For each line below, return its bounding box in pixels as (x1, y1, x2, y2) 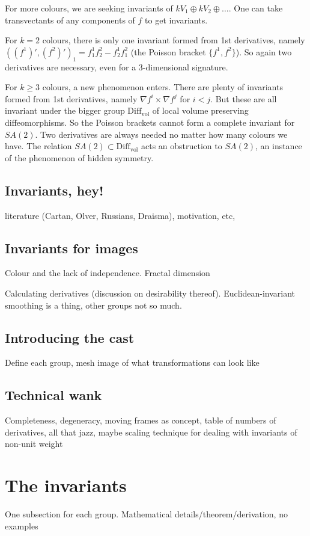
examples (5, 519, 38, 532)
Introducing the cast (5, 328, 135, 347)
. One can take (228, 2, 283, 14)
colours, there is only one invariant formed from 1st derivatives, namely (42, 34, 305, 46)
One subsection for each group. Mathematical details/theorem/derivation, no (5, 508, 288, 520)
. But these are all (210, 92, 277, 105)
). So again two (236, 45, 292, 58)
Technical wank (5, 386, 102, 404)
